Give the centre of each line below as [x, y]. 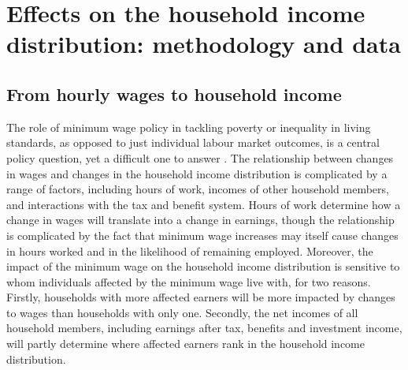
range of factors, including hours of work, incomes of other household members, [198, 189]
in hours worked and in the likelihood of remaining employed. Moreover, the [190, 250]
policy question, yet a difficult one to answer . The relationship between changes [200, 157]
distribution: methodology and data [204, 44]
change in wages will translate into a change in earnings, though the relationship [200, 220]
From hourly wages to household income [174, 93]
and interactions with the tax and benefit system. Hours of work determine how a [204, 204]
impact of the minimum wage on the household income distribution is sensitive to [203, 266]
